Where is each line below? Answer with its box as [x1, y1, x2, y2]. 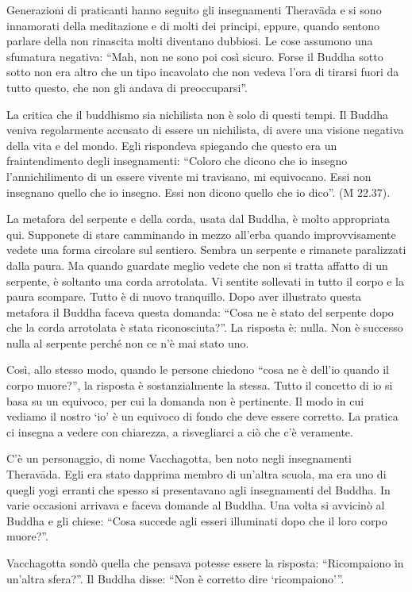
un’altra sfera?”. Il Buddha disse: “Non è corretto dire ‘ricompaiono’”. [6, 570, 345, 586]
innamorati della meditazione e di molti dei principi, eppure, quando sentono [6, 17, 380, 33]
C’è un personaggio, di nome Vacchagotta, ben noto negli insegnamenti [6, 450, 352, 467]
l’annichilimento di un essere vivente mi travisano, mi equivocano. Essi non [6, 167, 372, 184]
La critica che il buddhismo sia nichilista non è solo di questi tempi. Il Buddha [6, 106, 389, 122]
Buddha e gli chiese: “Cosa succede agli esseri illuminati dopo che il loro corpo [6, 512, 387, 529]
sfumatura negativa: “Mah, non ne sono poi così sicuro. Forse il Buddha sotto [6, 48, 383, 64]
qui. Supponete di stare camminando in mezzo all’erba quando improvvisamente [6, 225, 396, 242]
